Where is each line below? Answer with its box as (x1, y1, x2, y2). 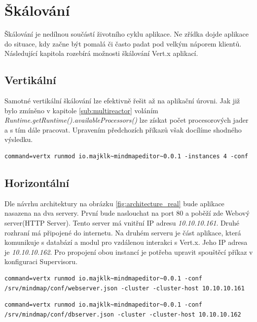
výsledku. (4, 134, 33, 144)
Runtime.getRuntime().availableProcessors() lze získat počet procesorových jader (4, 115, 249, 125)
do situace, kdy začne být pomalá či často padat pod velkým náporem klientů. (4, 38, 242, 48)
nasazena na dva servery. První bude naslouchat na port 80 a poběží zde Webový (4, 208, 250, 218)
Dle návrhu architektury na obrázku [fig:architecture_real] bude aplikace (4, 198, 224, 208)
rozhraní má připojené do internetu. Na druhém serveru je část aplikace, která (4, 227, 241, 237)
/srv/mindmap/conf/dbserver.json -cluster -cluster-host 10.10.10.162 (4, 311, 241, 318)
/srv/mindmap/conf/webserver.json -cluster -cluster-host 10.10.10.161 (4, 284, 245, 292)
